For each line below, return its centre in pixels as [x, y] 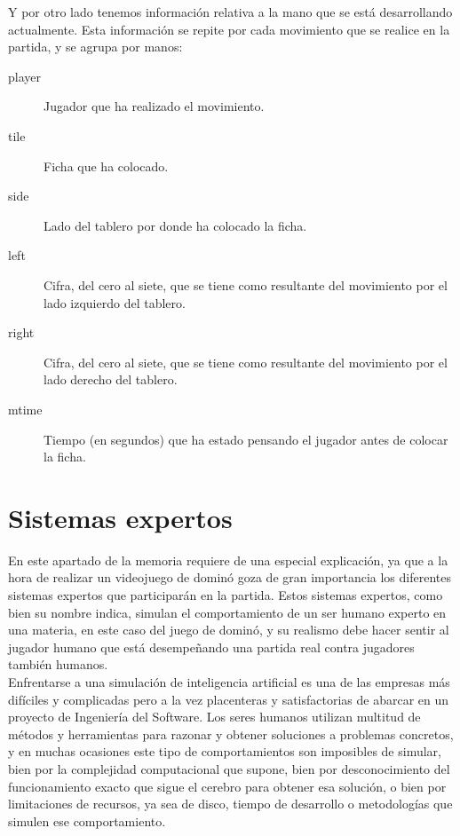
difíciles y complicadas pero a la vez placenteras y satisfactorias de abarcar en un [229, 699]
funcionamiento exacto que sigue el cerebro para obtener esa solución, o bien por [227, 786]
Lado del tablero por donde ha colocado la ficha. [175, 225]
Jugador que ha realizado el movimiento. [154, 106]
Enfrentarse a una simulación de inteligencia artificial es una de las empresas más [229, 681]
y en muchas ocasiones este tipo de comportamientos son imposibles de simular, [225, 751]
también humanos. [58, 664]
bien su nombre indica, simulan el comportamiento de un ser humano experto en [227, 612]
